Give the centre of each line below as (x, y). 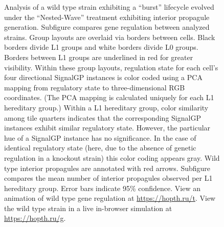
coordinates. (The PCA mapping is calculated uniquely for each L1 (109, 97)
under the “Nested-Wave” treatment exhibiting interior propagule (107, 17)
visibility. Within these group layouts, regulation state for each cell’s (111, 67)
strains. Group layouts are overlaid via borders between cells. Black (110, 37)
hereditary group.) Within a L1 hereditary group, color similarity (106, 107)
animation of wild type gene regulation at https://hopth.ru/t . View (110, 198)
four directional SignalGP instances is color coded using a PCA (103, 77)
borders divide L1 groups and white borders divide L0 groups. (101, 47)
